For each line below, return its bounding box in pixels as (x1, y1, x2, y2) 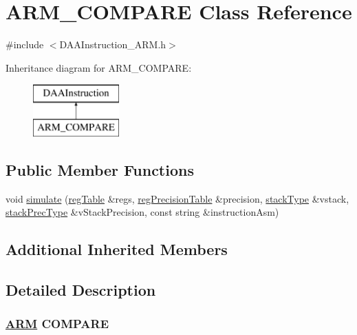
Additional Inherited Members (6, 238, 228, 260)
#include (6, 37, 44, 52)
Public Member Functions (6, 159, 194, 180)
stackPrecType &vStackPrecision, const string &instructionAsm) (6, 205, 279, 219)
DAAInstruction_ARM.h (59, 37, 166, 52)
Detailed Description (6, 279, 156, 301)
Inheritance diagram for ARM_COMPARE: (6, 60, 192, 74)
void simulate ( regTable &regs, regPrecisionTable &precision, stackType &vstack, (6, 191, 349, 205)
